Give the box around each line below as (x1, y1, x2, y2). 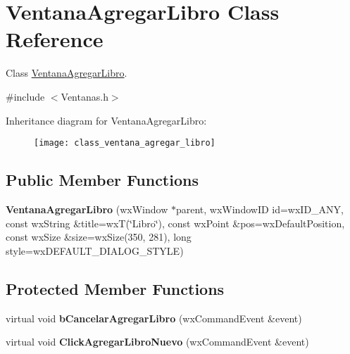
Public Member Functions (6, 169, 199, 191)
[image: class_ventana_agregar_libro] (34, 138, 215, 148)
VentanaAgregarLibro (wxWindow (6, 201, 168, 216)
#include (6, 89, 45, 103)
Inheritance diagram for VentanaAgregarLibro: (6, 113, 207, 127)
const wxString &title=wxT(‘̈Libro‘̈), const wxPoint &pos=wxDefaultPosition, (6, 215, 345, 230)
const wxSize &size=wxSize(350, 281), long (6, 229, 192, 244)
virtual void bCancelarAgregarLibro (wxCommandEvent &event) (6, 310, 302, 325)
